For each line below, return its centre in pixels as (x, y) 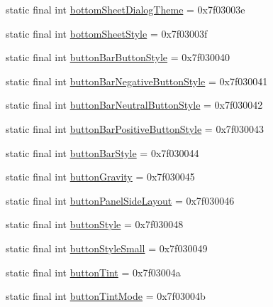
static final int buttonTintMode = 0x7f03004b (106, 296)
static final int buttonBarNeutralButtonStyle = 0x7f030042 (134, 105)
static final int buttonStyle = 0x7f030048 (95, 224)
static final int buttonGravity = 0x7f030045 (100, 177)
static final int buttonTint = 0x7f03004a (93, 272)
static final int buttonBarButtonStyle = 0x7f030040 (118, 57)
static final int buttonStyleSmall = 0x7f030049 (107, 248)
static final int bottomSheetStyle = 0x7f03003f (107, 33)
